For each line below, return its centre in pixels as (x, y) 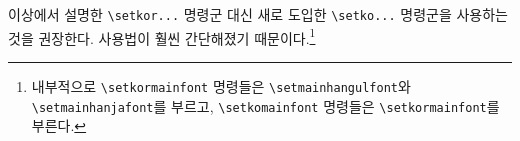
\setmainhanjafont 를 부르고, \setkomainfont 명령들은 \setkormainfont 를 (265, 105)
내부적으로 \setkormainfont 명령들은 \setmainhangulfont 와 (221, 85)
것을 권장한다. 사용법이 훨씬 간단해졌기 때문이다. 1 (162, 36)
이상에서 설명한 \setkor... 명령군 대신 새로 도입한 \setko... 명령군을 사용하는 (258, 14)
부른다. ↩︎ (59, 125)
